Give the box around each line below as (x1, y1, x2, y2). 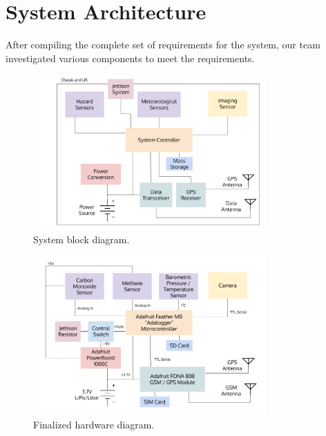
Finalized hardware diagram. (33, 417, 155, 431)
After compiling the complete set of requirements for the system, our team (6, 37, 320, 52)
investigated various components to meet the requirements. (6, 50, 255, 65)
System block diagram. (33, 231, 130, 246)
